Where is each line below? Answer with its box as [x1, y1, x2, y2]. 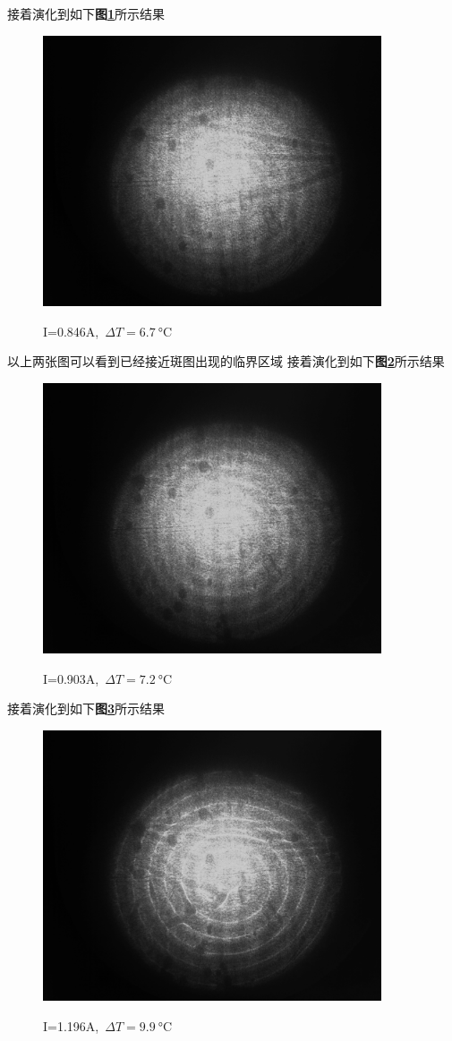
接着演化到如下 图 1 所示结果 [7, 4, 166, 22]
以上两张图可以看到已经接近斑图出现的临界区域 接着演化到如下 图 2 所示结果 [7, 352, 445, 371]
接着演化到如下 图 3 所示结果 [7, 699, 166, 718]
